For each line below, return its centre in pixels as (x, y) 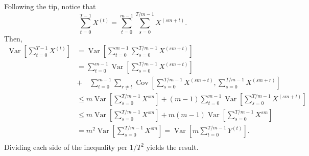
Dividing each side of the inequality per (66, 147)
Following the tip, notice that (50, 6)
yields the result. (172, 147)
